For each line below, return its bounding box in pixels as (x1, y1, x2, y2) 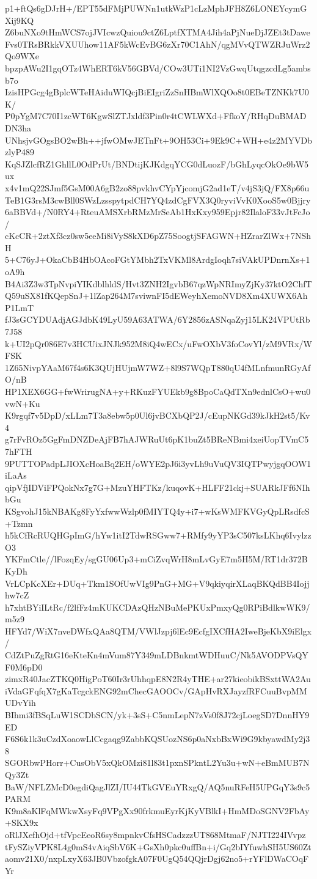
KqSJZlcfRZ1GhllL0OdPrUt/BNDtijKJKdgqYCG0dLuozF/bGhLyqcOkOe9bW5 (5, 157, 309, 170)
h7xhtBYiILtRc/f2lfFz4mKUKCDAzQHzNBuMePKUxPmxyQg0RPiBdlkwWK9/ (5, 600, 310, 613)
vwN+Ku (5, 397, 40, 410)
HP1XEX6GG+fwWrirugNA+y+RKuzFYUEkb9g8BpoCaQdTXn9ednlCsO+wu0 (5, 385, 311, 397)
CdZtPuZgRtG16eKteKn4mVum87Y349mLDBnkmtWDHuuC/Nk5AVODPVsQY (5, 649, 308, 661)
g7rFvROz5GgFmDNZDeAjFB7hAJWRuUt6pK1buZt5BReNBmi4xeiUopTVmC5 (5, 433, 309, 446)
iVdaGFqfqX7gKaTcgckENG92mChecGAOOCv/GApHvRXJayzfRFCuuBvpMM (5, 684, 307, 697)
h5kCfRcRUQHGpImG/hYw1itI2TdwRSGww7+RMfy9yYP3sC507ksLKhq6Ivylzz (5, 529, 312, 542)
